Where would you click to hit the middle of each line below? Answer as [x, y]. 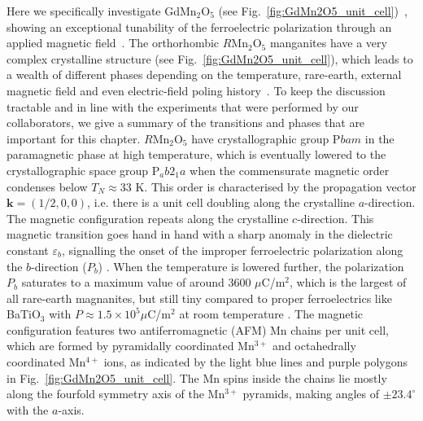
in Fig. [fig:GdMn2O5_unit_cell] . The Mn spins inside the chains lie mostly [197, 377]
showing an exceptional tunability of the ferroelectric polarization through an [199, 26]
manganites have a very [328, 43]
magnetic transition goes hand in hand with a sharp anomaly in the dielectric [200, 234]
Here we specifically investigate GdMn [102, 11]
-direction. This [336, 218]
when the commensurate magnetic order [290, 170]
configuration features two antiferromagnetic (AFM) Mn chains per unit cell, [198, 329]
